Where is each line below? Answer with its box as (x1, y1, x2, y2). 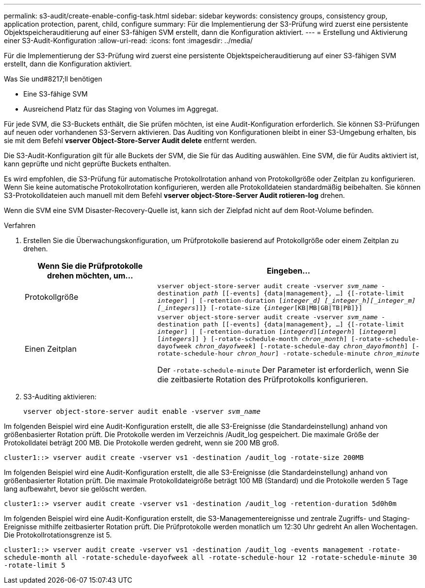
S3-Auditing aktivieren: (23, 392, 97, 401)
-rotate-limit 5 (4, 561, 65, 569)
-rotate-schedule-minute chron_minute (282, 350, 420, 357)
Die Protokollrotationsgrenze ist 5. (4, 531, 112, 539)
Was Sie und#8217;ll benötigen (4, 75, 102, 83)
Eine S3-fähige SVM (23, 90, 88, 98)
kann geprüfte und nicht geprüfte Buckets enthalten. (4, 160, 171, 168)
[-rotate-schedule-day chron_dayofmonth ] (260, 343, 408, 350)
